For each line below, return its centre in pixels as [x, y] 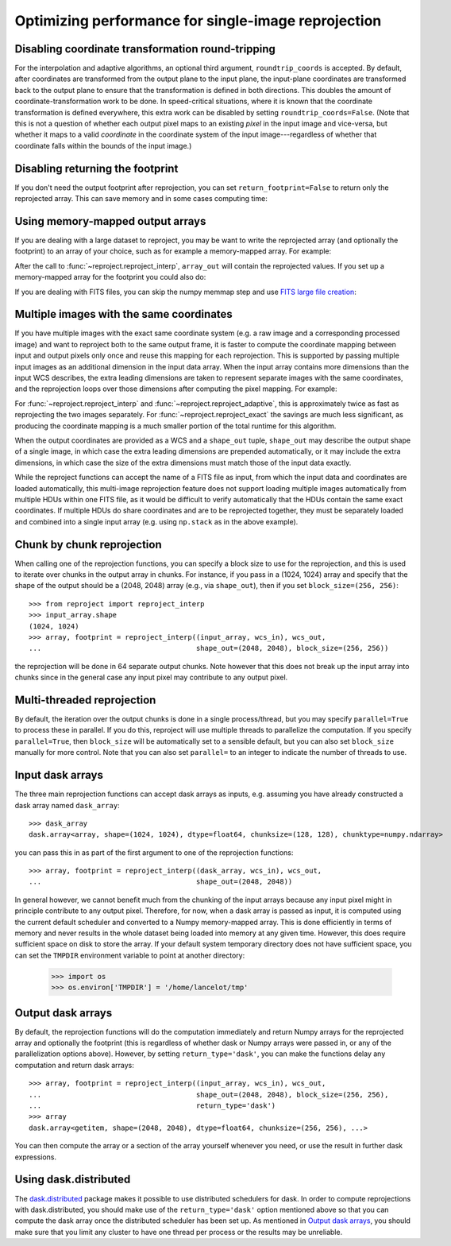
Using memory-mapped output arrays [110, 221]
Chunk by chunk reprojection [88, 544]
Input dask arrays [59, 775]
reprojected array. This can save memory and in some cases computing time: [141, 199]
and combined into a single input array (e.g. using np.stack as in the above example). [156, 521]
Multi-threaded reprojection [85, 700]
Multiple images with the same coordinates [124, 314]
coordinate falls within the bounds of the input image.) [103, 145]
